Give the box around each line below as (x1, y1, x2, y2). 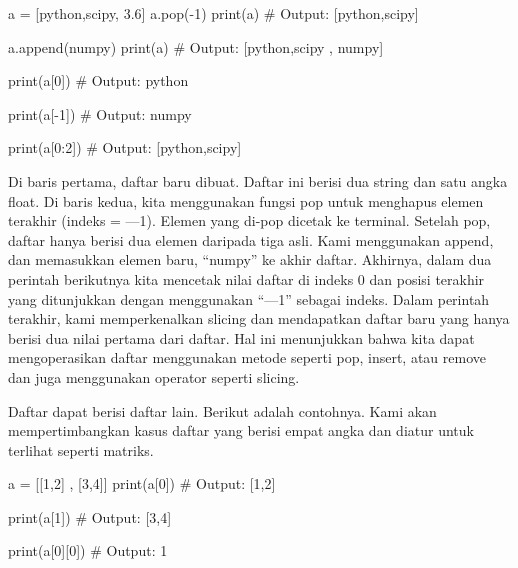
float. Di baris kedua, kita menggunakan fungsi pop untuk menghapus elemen (8, 190, 484, 211)
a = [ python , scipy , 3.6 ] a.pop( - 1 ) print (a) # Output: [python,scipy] (8, 3, 419, 23)
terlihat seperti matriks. (8, 439, 154, 460)
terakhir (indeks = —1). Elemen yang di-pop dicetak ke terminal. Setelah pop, (8, 210, 491, 231)
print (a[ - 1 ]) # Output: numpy (8, 103, 192, 124)
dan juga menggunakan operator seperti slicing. (8, 366, 300, 387)
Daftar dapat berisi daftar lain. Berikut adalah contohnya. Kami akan (8, 400, 437, 421)
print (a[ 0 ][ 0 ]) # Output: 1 (8, 540, 168, 561)
